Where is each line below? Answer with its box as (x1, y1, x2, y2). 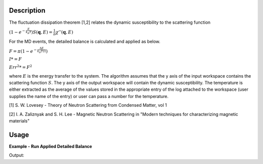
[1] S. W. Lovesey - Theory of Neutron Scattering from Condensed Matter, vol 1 (9, 102, 167, 108)
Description (9, 6, 46, 15)
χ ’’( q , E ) (55, 29, 74, 35)
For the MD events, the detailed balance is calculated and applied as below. (9, 38, 161, 44)
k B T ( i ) (37, 49, 46, 54)
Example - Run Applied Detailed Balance (9, 143, 93, 149)
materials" (9, 118, 30, 124)
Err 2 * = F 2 (9, 64, 33, 70)
